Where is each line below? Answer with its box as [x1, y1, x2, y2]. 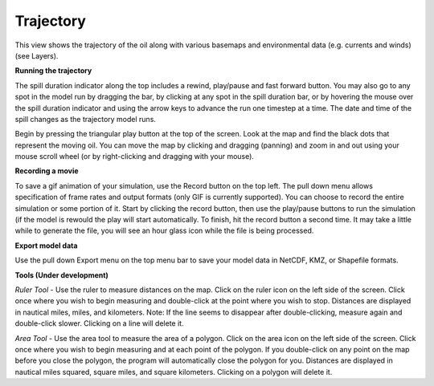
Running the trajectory [14, 66, 92, 75]
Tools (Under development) [14, 270, 108, 280]
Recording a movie [14, 166, 80, 176]
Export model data [14, 241, 78, 250]
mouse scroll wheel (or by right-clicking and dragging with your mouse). [14, 152, 255, 161]
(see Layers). [14, 51, 59, 60]
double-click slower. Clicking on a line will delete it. [14, 319, 184, 328]
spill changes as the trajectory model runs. [14, 114, 157, 124]
